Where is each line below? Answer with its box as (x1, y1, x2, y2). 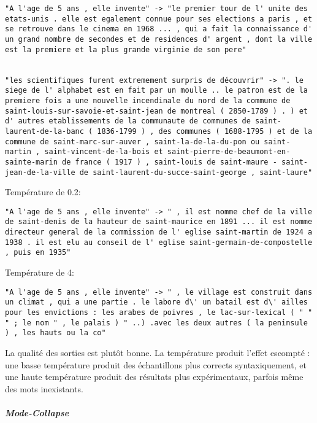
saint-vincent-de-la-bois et (44, 147, 163, 157)
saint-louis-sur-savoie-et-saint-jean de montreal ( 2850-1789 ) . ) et (5, 106, 308, 115)
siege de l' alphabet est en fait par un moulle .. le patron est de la (5, 86, 308, 95)
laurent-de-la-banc (5, 126, 84, 136)
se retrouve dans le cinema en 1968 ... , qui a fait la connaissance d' (5, 25, 313, 34)
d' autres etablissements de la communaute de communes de (5, 117, 251, 126)
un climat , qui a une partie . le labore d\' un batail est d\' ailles (5, 298, 308, 307)
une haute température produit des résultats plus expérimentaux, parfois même (5, 370, 304, 383)
